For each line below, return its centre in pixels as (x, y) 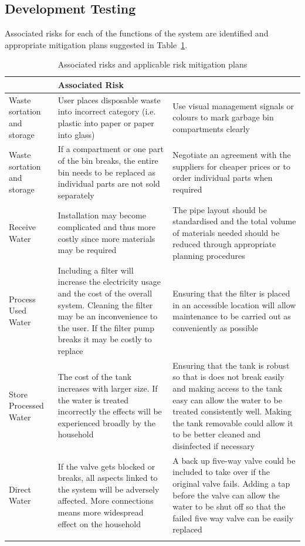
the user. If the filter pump (106, 327)
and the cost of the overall (105, 293)
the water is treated (93, 400)
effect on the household (99, 523)
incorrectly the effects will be (110, 411)
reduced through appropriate (224, 244)
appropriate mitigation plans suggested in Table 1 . (96, 44)
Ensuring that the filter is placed (231, 293)
